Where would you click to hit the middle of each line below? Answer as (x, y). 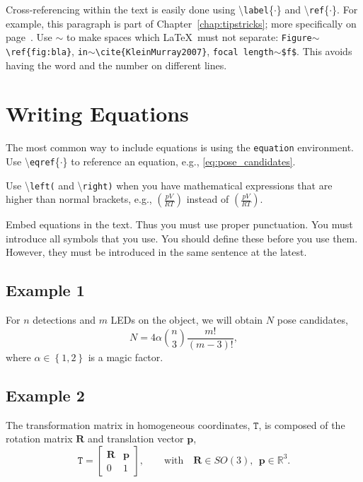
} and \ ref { (303, 9)
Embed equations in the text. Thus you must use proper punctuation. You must (179, 224)
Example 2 (45, 395)
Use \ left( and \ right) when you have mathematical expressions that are (169, 185)
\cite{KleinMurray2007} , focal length (184, 51)
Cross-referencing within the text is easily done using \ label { (140, 9)
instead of (208, 199)
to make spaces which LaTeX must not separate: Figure (189, 37)
